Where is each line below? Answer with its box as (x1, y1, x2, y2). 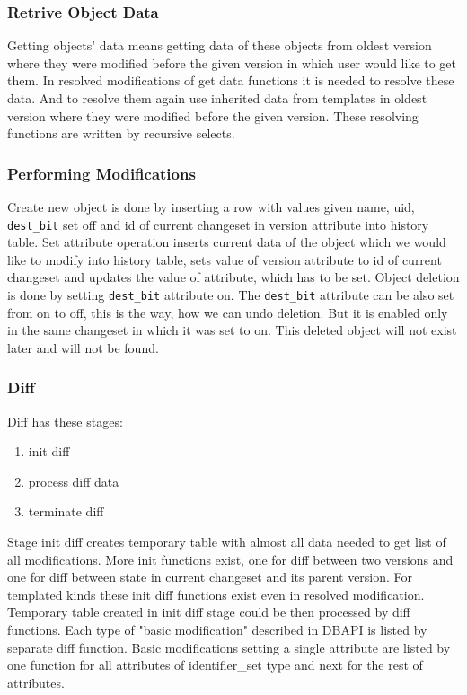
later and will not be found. (7, 338, 159, 356)
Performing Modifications (7, 162, 196, 184)
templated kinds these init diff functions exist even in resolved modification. (7, 585, 425, 603)
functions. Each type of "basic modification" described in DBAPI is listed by (7, 620, 427, 639)
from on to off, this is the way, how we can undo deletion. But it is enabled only (7, 303, 448, 321)
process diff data (28, 471, 119, 490)
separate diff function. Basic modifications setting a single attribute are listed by (7, 638, 451, 656)
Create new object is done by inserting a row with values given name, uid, (7, 198, 415, 216)
